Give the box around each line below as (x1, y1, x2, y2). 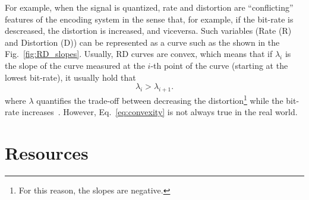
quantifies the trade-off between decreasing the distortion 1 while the (36, 92, 283, 106)
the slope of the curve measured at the (5, 59, 145, 71)
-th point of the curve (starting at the (150, 59, 288, 71)
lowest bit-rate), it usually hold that (5, 71, 136, 83)
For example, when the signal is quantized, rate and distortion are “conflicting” (5, 1, 294, 13)
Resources (5, 140, 89, 164)
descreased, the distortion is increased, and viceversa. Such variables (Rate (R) (5, 24, 292, 37)
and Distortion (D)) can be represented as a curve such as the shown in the (5, 36, 280, 48)
